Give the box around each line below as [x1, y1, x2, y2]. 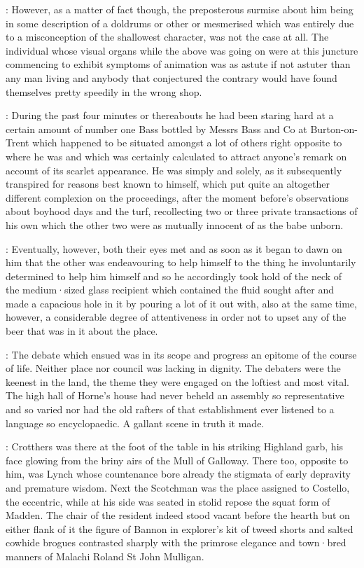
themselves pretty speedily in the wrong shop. [6, 84, 202, 99]
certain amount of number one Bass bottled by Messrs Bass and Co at [6, 121, 307, 136]
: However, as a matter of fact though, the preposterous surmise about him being [6, 2, 353, 16]
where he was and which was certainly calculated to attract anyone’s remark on [6, 148, 347, 163]
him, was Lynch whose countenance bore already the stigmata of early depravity [6, 466, 351, 481]
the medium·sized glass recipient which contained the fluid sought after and [6, 282, 334, 297]
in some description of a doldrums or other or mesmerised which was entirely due [6, 15, 354, 30]
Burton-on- [310, 121, 358, 136]
